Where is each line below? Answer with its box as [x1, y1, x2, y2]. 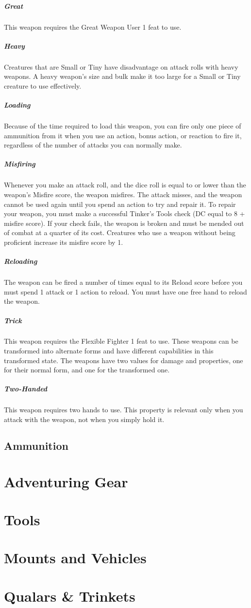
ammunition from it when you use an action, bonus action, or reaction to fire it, [4, 130, 242, 140]
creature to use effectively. [4, 80, 82, 91]
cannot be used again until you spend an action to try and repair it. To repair [4, 199, 236, 209]
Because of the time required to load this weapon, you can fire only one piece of [4, 121, 241, 131]
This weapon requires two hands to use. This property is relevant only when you [4, 405, 243, 415]
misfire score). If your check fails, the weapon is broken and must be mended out [4, 218, 244, 228]
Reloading [4, 256, 37, 266]
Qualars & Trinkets [4, 586, 135, 606]
